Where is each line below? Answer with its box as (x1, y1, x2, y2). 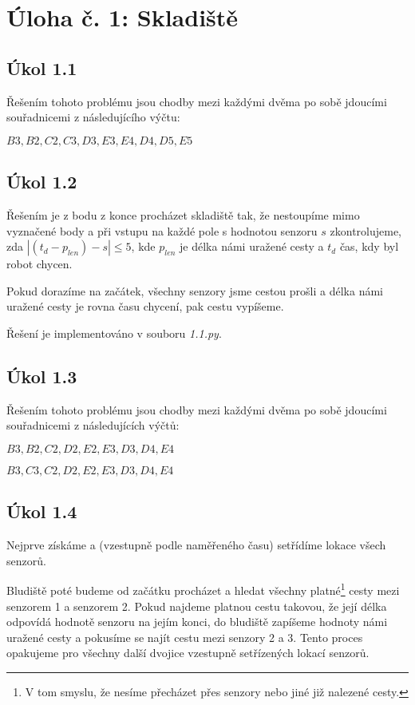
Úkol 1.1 (6, 55, 77, 80)
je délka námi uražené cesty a (180, 238, 324, 255)
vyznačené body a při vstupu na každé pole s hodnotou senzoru (6, 222, 318, 239)
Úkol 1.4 (6, 499, 77, 524)
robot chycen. (6, 255, 73, 272)
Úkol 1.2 (6, 169, 77, 194)
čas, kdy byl (339, 238, 399, 255)
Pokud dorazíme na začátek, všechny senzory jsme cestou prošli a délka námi (6, 282, 383, 299)
